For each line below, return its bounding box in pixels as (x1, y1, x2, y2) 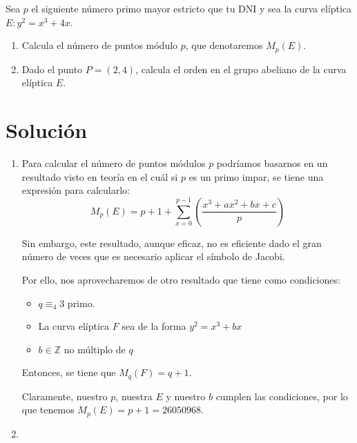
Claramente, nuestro (21, 388, 108, 403)
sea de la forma (122, 319, 186, 333)
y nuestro (166, 388, 206, 403)
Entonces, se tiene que (21, 365, 116, 380)
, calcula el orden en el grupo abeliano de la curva (135, 61, 347, 76)
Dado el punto (21, 61, 83, 76)
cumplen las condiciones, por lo (215, 388, 348, 403)
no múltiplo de (64, 342, 126, 356)
